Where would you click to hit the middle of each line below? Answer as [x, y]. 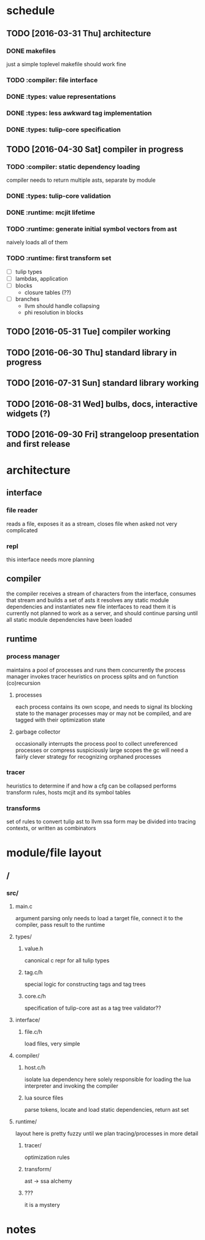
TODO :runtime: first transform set [59, 258]
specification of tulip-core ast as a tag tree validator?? [93, 1008]
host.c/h [35, 1068]
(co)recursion [24, 683]
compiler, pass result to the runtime [60, 925]
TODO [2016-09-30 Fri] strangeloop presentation [103, 434]
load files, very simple [52, 1044]
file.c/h [33, 1032]
